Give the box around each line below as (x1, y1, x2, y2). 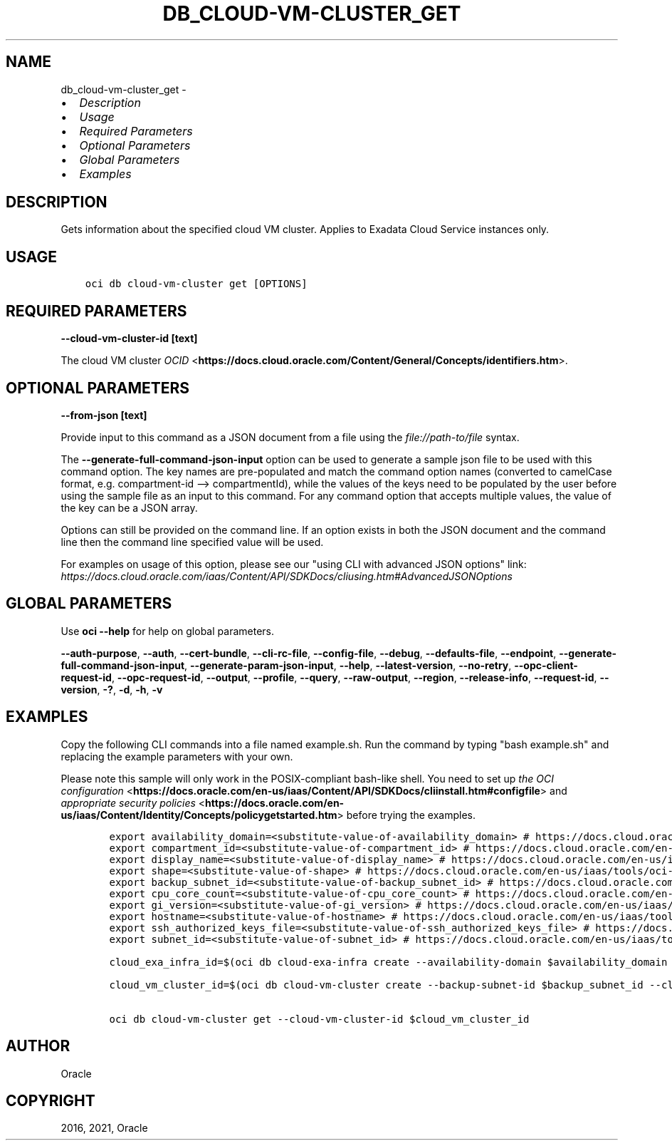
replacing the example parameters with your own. (61, 750, 293, 763)
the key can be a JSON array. (61, 501, 198, 514)
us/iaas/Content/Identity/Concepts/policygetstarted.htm (61, 808, 337, 821)
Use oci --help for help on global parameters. (61, 624, 274, 637)
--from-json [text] (61, 408, 147, 421)
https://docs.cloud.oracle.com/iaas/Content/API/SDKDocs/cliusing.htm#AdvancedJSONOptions (61, 569, 513, 582)
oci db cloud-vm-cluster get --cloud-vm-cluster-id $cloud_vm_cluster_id (109, 1013, 530, 1025)
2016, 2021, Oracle (61, 1122, 148, 1135)
